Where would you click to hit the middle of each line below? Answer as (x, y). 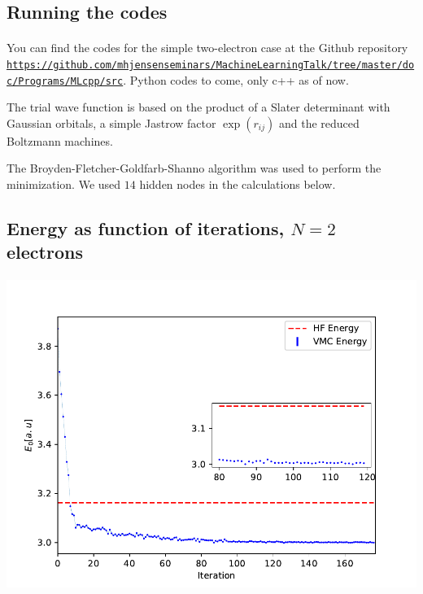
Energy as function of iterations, (146, 228)
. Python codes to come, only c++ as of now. (236, 79)
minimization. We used (64, 184)
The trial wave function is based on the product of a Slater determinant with (198, 107)
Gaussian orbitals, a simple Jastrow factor (111, 122)
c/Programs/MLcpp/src (65, 81)
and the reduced (319, 122)
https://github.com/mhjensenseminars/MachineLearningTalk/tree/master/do (211, 65)
